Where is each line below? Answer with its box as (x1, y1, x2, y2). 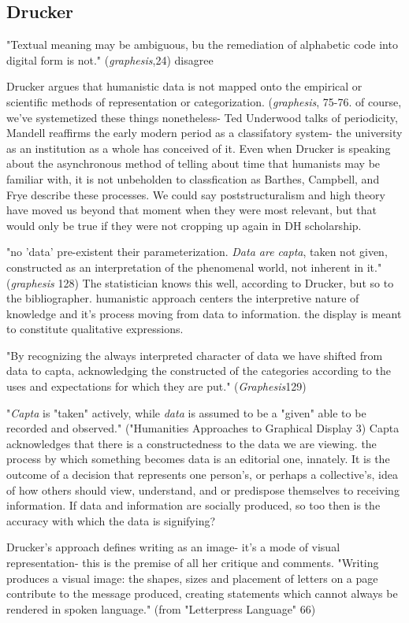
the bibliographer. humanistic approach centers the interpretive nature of (6, 290, 359, 306)
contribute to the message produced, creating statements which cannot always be (6, 585, 398, 602)
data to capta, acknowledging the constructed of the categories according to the (6, 362, 391, 379)
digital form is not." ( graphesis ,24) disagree (6, 51, 214, 68)
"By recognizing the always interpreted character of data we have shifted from (6, 347, 383, 363)
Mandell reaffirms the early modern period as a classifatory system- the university (6, 124, 403, 141)
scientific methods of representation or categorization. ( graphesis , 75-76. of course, (6, 93, 402, 109)
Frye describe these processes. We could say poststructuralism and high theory (6, 186, 385, 202)
